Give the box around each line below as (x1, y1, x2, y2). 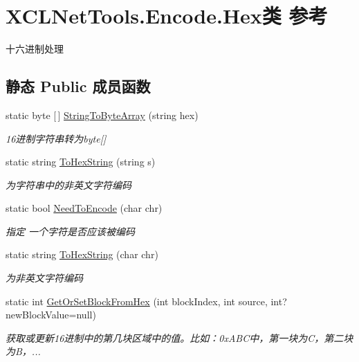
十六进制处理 (6, 42, 64, 56)
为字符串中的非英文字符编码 (6, 177, 131, 192)
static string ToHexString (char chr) (6, 247, 158, 262)
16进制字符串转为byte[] (6, 131, 107, 145)
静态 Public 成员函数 (6, 75, 151, 97)
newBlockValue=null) (6, 307, 96, 322)
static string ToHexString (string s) (6, 154, 156, 169)
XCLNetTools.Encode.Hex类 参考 (6, 1, 328, 30)
